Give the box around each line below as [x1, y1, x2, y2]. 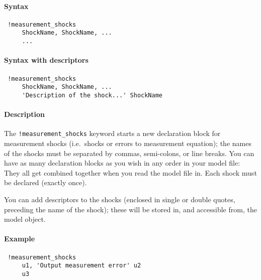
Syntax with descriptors [4, 55, 89, 65]
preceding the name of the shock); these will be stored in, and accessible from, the [4, 204, 257, 214]
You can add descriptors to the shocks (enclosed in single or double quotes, [4, 194, 235, 204]
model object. [4, 214, 46, 224]
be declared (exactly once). [4, 177, 87, 188]
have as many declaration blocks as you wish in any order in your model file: [4, 158, 240, 168]
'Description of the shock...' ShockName [22, 91, 162, 99]
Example [4, 233, 35, 244]
